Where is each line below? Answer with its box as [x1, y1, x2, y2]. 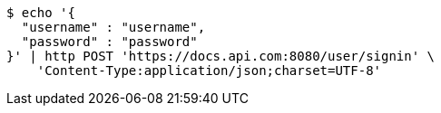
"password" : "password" [21, 34, 198, 49]
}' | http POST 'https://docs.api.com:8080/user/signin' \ [6, 49, 436, 63]
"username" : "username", [21, 20, 206, 34]
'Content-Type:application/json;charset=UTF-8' [36, 63, 382, 78]
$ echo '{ [6, 5, 75, 20]
